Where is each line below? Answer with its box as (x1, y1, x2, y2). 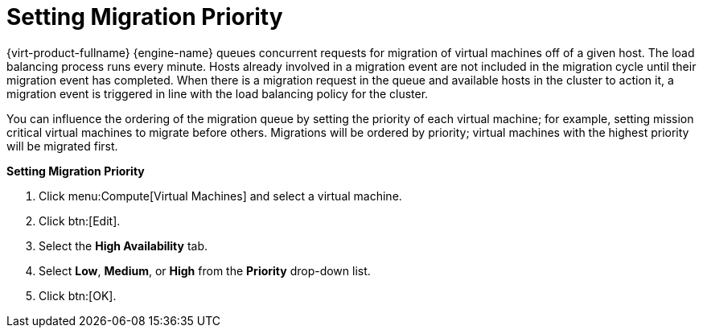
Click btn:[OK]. (39, 288, 117, 303)
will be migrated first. (6, 138, 118, 153)
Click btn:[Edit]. (39, 213, 121, 228)
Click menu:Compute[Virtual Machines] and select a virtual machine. (39, 188, 402, 203)
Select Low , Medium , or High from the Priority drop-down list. (39, 263, 371, 278)
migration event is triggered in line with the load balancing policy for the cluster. (6, 86, 429, 101)
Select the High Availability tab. (39, 238, 208, 253)
